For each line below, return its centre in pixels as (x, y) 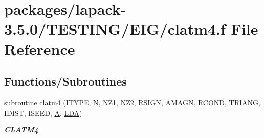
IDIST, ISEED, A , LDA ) (43, 112)
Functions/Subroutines (65, 81)
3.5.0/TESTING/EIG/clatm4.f (115, 29)
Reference (40, 49)
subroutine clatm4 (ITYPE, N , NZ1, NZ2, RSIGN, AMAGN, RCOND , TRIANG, (132, 102)
